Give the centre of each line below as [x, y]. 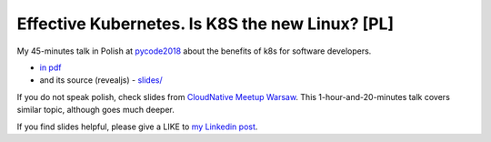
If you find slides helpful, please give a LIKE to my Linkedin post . [137, 127]
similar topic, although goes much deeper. [95, 110]
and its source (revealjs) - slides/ [101, 80]
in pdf [50, 67]
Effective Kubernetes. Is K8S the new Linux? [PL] [205, 24]
